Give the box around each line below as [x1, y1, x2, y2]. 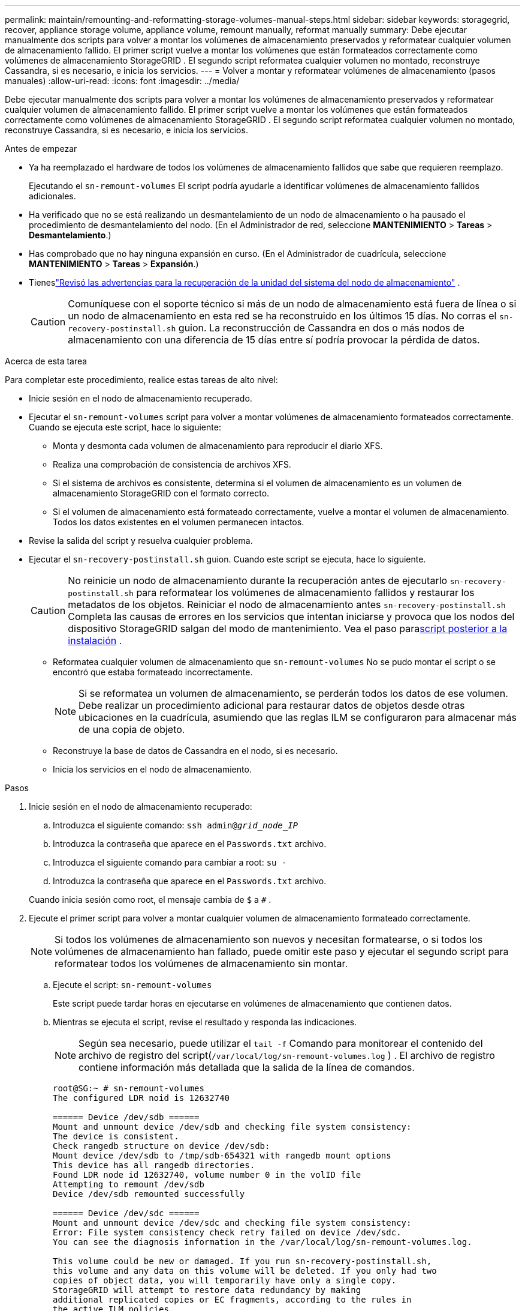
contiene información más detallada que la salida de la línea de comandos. [79, 1061, 415, 1073]
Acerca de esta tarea [5, 356, 87, 366]
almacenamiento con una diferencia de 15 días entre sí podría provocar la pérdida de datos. [68, 334, 480, 346]
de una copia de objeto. [79, 723, 185, 735]
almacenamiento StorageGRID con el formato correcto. [53, 488, 270, 498]
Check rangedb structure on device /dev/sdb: [53, 1141, 270, 1151]
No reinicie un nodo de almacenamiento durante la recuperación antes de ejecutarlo [68, 574, 448, 586]
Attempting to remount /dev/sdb [53, 1180, 204, 1189]
